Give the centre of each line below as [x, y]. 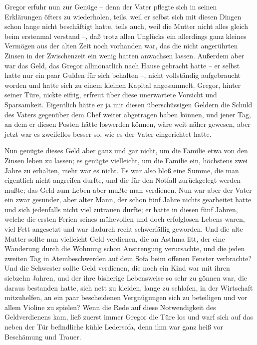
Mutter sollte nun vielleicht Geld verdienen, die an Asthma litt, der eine [115, 238]
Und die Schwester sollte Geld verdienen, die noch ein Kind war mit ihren [117, 268]
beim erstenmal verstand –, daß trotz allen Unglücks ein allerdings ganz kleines [126, 36]
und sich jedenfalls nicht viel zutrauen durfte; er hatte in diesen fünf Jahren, [121, 209]
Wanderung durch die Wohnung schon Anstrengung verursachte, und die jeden [125, 248]
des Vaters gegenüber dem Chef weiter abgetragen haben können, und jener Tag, [128, 114]
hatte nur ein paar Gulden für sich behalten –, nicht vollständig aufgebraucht [123, 75]
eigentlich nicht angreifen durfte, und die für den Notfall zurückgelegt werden [123, 180]
